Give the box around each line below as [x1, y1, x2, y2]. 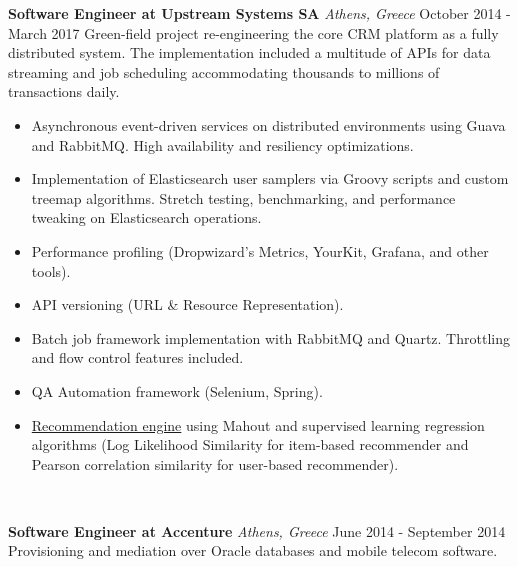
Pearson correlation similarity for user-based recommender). [31, 453, 399, 474]
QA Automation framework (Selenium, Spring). [31, 380, 323, 401]
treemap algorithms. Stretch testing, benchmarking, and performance [31, 187, 456, 208]
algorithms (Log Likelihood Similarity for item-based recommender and [31, 434, 469, 455]
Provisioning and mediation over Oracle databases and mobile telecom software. [8, 540, 498, 561]
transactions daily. [8, 81, 120, 102]
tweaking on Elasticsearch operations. [31, 207, 262, 228]
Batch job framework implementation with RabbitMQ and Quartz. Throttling [31, 327, 510, 348]
